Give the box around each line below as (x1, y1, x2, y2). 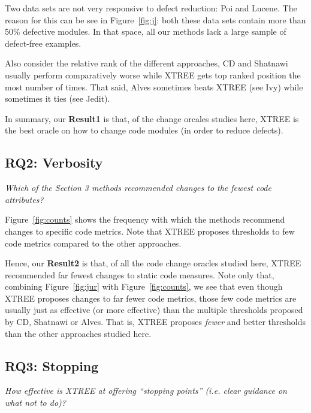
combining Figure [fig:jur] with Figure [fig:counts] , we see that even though (5, 280, 283, 293)
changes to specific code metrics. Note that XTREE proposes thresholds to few (5, 224, 295, 237)
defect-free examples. (5, 37, 81, 49)
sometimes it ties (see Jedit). (5, 92, 110, 105)
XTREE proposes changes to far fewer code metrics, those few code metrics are (5, 291, 297, 304)
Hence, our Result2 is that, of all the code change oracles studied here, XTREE (5, 257, 301, 269)
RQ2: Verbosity (5, 153, 103, 172)
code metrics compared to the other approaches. (5, 236, 182, 249)
